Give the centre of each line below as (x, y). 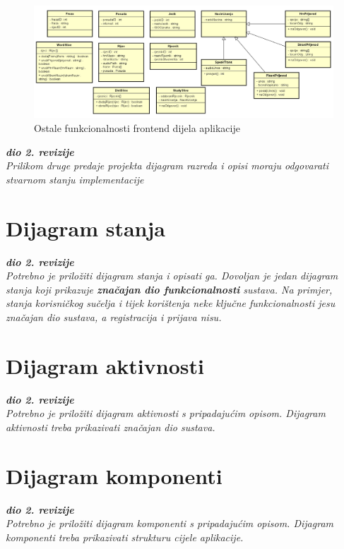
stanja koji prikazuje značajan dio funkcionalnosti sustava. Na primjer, (169, 289)
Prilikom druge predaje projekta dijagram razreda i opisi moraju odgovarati (167, 165)
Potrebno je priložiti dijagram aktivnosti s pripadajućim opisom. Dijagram (166, 413)
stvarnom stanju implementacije (75, 179)
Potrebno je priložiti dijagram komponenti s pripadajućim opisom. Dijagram (170, 523)
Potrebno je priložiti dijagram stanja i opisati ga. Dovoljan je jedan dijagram (172, 276)
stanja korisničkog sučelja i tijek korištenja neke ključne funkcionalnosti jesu (171, 303)
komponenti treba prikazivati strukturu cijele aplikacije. (125, 537)
